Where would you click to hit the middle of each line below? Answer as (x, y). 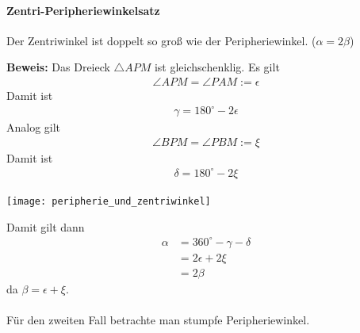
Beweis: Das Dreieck (58, 67)
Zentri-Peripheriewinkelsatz (83, 10)
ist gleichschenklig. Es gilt (217, 67)
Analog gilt (34, 127)
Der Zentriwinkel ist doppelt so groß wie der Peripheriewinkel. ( (161, 40)
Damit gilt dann (46, 226)
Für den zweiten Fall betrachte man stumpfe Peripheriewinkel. (158, 319)
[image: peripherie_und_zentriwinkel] (109, 201)
